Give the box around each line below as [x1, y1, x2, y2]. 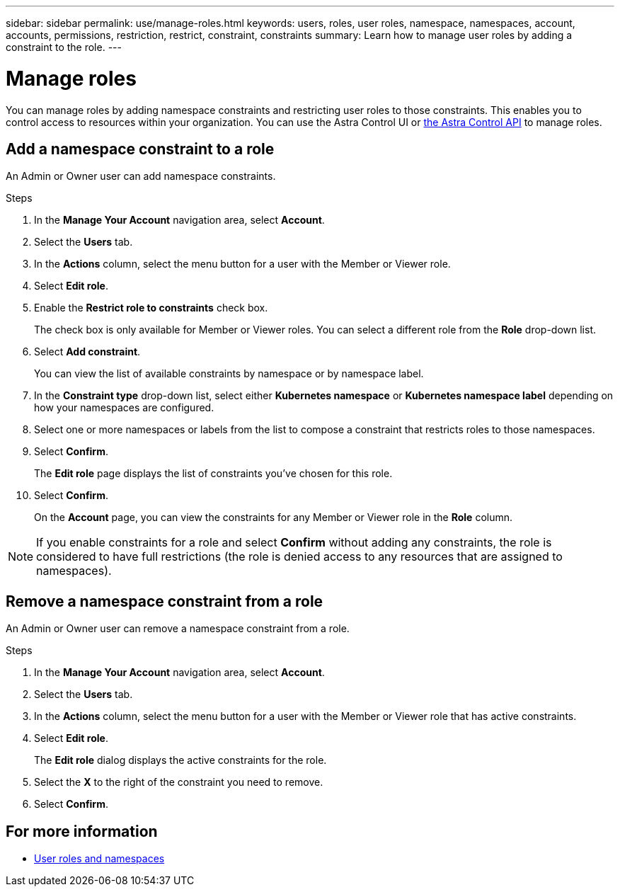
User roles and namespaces [34, 852, 165, 865]
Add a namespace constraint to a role [6, 139, 275, 158]
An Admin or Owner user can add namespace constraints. [6, 170, 276, 183]
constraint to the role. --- [6, 41, 122, 53]
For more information [6, 822, 158, 840]
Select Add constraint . [34, 345, 141, 358]
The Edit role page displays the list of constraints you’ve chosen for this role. [34, 467, 393, 480]
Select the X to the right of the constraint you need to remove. [34, 776, 323, 789]
